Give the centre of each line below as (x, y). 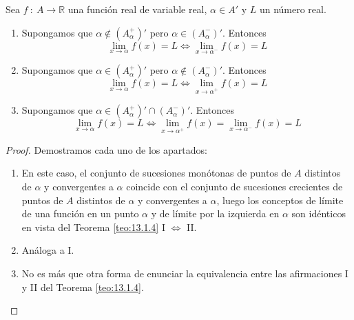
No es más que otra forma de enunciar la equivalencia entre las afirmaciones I (185, 273)
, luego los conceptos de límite (280, 200)
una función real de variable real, (137, 9)
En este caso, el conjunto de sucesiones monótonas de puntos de (156, 173)
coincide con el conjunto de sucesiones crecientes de (235, 187)
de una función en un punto (80, 213)
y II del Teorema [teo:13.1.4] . (83, 287)
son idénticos (319, 213)
